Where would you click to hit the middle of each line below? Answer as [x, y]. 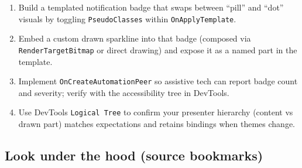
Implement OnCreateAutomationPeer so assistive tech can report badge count [158, 81]
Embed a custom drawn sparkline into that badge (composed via [135, 38]
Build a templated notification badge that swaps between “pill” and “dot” [151, 7]
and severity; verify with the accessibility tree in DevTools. [124, 92]
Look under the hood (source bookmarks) [134, 155]
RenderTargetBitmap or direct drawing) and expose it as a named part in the [158, 49]
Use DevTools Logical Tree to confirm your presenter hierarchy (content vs [156, 112]
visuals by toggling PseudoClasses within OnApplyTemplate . [127, 18]
